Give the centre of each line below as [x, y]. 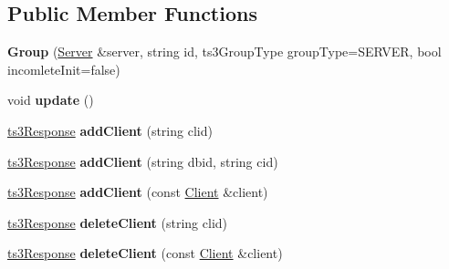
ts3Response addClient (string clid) [110, 130]
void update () [51, 100]
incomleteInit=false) [64, 69]
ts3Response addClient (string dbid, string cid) [143, 161]
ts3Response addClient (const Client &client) [138, 192]
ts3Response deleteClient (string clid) [118, 222]
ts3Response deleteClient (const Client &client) [145, 253]
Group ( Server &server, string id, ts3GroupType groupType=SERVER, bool [224, 52]
